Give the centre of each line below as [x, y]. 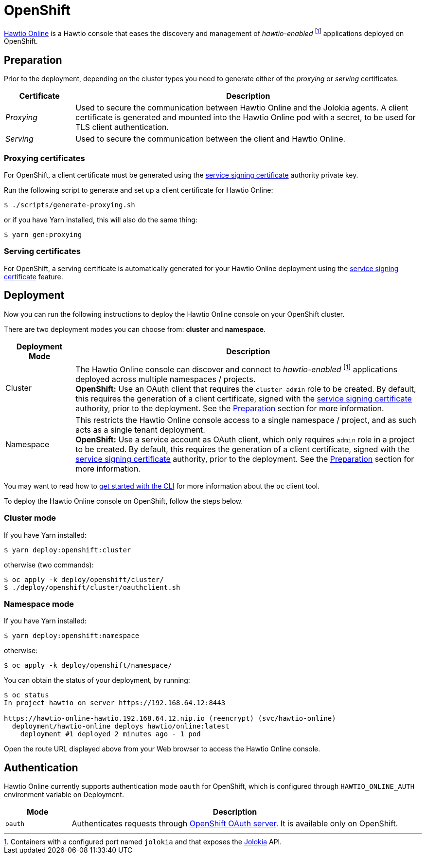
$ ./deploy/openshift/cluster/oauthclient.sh [92, 587]
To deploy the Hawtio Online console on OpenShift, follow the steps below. [124, 501]
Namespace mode [39, 604]
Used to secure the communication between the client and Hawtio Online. [211, 139]
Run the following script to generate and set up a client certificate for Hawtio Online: [139, 190]
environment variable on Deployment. [64, 795]
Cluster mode [30, 518]
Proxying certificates [44, 158]
